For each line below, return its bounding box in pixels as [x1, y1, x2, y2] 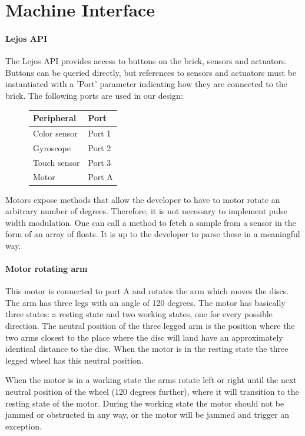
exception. [5, 420, 42, 432]
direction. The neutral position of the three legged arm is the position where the [5, 319, 295, 332]
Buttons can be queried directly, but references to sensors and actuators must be [5, 66, 297, 78]
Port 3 [88, 156, 111, 168]
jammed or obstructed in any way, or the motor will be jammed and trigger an [5, 408, 290, 421]
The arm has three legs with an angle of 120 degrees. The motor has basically [5, 296, 286, 308]
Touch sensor [33, 156, 80, 168]
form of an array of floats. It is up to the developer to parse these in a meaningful [5, 228, 300, 240]
